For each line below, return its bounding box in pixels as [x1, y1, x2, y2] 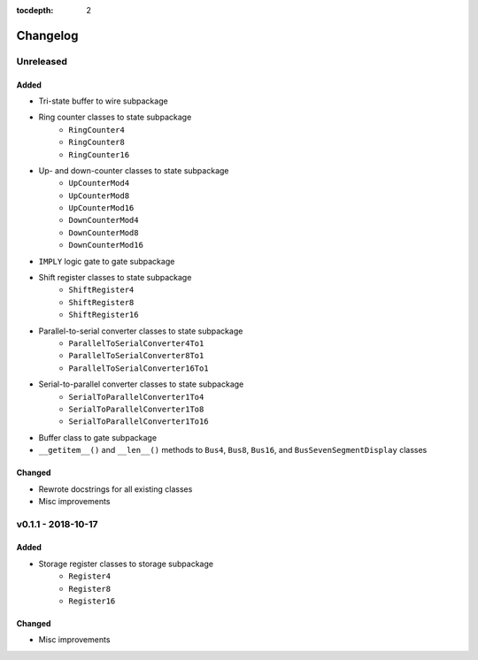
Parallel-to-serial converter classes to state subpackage [38, 326, 243, 336]
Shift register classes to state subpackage [38, 272, 192, 283]
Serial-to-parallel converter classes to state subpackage [38, 379, 244, 389]
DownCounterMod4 [68, 215, 139, 226]
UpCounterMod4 [68, 178, 130, 188]
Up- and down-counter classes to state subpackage [38, 165, 229, 176]
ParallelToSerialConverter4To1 [68, 339, 204, 349]
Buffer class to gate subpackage [38, 432, 158, 442]
